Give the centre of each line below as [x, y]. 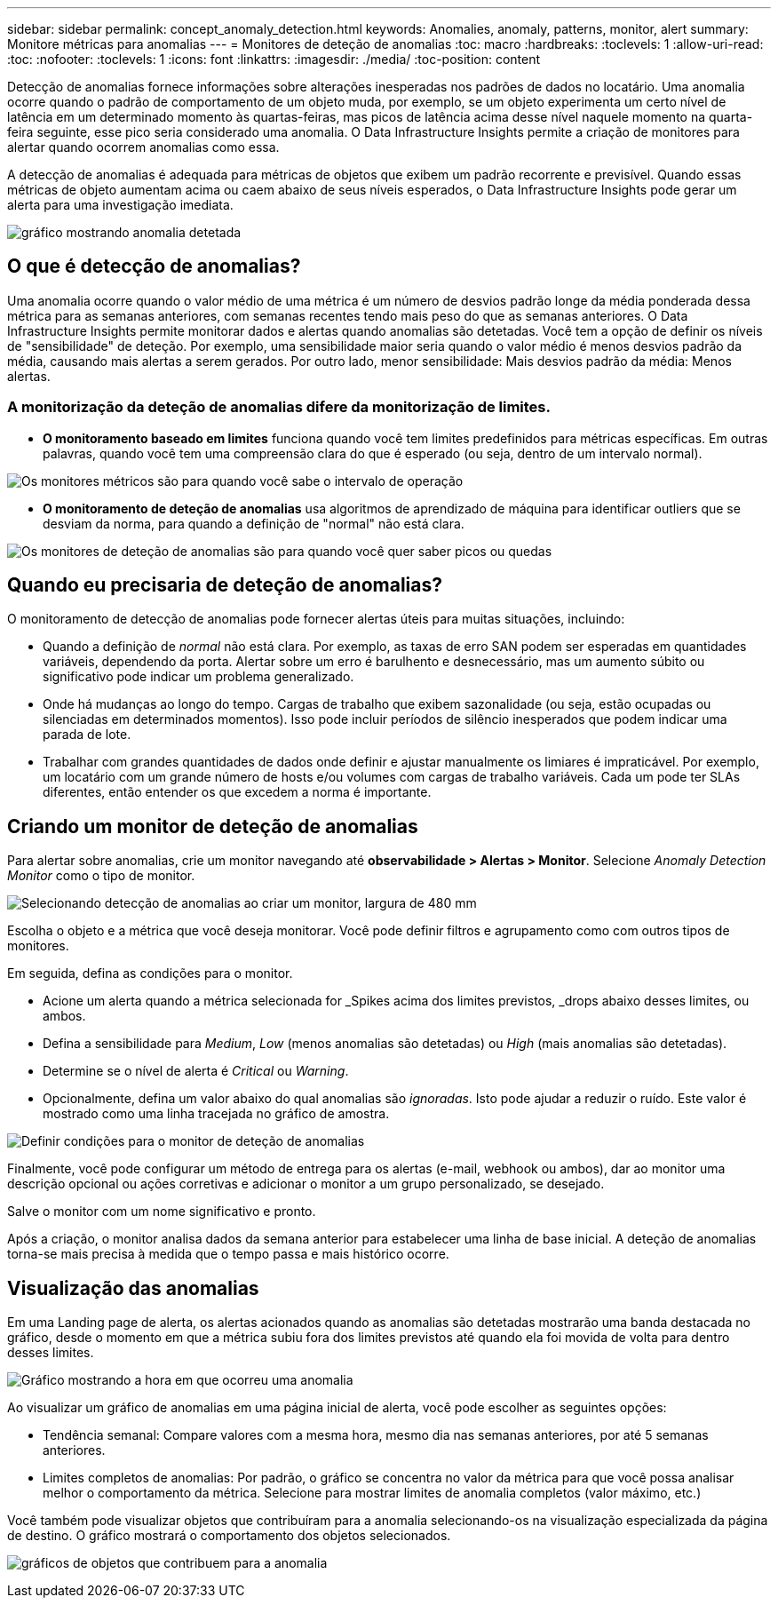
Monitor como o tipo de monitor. [101, 876]
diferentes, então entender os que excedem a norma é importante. [237, 792]
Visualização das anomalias [133, 1288]
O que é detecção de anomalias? [154, 266]
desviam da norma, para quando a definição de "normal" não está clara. [254, 523]
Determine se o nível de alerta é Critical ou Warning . [196, 1071]
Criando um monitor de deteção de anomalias [213, 826]
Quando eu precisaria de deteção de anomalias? [225, 585]
